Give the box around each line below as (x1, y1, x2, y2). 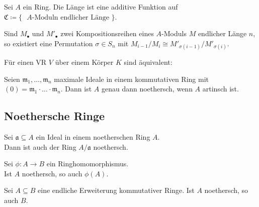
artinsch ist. (202, 83, 239, 94)
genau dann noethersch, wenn (101, 83, 193, 94)
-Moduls (161, 28, 187, 39)
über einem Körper (55, 56, 114, 67)
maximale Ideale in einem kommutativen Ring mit (54, 73, 209, 84)
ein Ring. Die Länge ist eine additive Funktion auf (23, 2, 178, 12)
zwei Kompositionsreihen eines (60, 28, 154, 39)
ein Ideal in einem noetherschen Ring (36, 131, 150, 142)
